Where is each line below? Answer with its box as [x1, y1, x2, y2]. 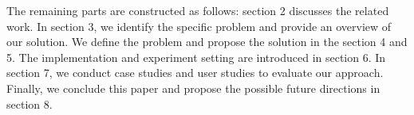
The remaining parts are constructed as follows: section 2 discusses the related [6, 2, 389, 18]
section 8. [6, 95, 53, 112]
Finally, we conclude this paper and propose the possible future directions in [6, 79, 380, 96]
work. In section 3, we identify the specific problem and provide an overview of [6, 17, 392, 34]
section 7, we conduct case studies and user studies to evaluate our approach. [6, 64, 384, 81]
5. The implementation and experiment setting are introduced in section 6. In [6, 48, 386, 65]
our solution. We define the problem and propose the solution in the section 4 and [6, 33, 408, 50]
